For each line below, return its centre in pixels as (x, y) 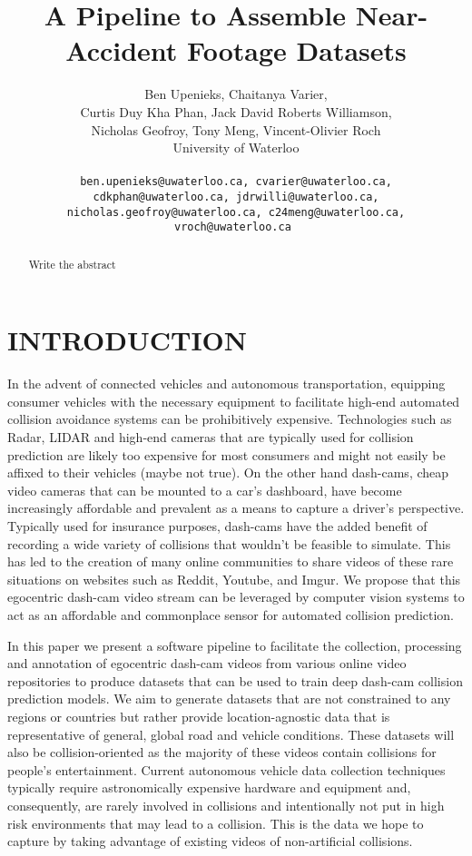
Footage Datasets (297, 50)
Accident (122, 50)
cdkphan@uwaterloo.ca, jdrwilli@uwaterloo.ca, (236, 197)
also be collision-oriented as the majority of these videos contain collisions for (222, 752)
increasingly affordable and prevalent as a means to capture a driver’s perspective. (236, 508)
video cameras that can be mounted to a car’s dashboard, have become (205, 490)
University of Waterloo (236, 148)
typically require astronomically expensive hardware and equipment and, (209, 787)
